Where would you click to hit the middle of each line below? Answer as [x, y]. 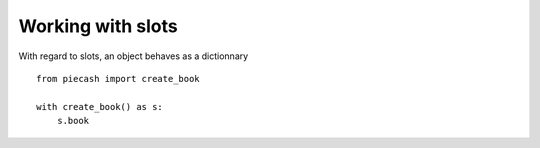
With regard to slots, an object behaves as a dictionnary [133, 56]
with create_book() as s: [100, 106]
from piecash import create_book [118, 78]
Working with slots [98, 26]
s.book [73, 121]
